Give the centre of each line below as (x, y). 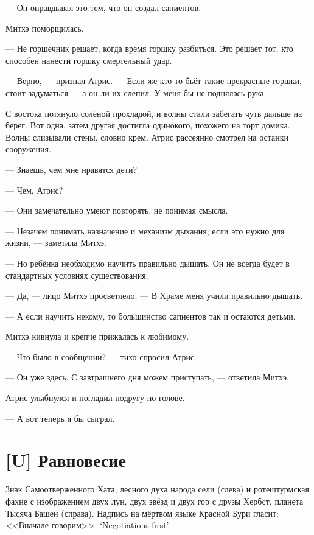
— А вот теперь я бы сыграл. (60, 418)
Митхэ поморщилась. (45, 28)
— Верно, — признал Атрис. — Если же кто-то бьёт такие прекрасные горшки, (154, 81)
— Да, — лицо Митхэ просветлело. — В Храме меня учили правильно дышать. (154, 295)
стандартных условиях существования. (77, 275)
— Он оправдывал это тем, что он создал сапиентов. (103, 7)
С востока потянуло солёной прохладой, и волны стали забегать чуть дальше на (154, 113)
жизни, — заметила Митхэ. (56, 243)
